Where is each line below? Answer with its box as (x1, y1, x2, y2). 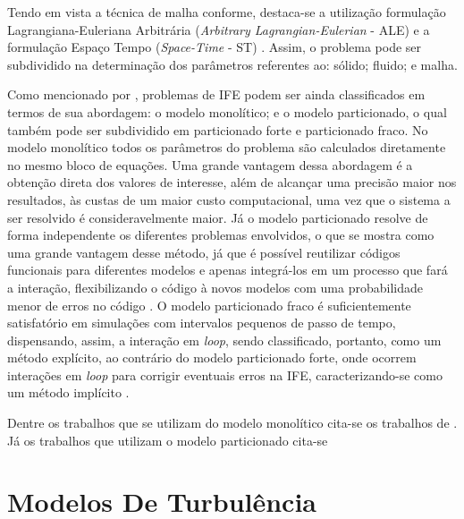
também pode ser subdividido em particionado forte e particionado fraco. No (7, 120, 428, 139)
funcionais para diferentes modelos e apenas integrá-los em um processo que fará (7, 260, 448, 279)
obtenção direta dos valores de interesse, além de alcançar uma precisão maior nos (7, 173, 457, 191)
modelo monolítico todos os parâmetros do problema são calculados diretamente (7, 138, 446, 157)
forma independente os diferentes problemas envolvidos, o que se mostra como (7, 225, 434, 244)
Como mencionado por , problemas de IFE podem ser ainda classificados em (7, 85, 426, 104)
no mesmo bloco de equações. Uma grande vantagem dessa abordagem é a (7, 155, 413, 174)
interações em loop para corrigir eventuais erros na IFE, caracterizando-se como (7, 365, 443, 384)
